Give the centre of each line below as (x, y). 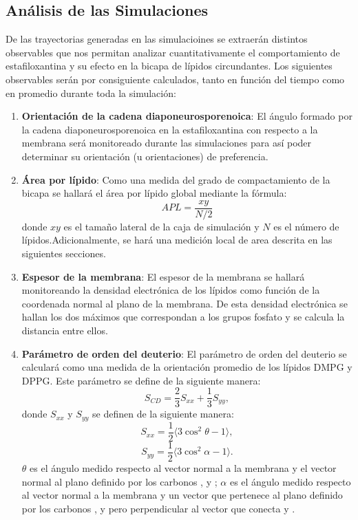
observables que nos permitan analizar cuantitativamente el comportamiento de (173, 52)
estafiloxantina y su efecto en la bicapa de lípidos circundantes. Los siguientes (169, 66)
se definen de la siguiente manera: (163, 414)
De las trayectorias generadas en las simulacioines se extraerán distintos (157, 39)
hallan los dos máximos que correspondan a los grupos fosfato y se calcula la (183, 317)
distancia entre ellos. (65, 330)
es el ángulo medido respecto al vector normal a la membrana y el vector (183, 467)
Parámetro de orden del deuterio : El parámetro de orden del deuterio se (184, 353)
